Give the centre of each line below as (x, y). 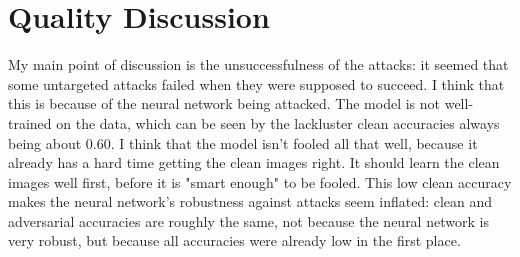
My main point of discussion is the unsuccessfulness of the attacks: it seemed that (258, 64)
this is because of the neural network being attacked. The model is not (224, 103)
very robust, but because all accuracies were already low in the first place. (234, 240)
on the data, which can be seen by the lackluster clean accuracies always (278, 122)
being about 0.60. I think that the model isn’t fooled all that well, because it (243, 142)
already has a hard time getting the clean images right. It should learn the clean (254, 162)
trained (30, 122)
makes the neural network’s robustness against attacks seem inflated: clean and (250, 201)
